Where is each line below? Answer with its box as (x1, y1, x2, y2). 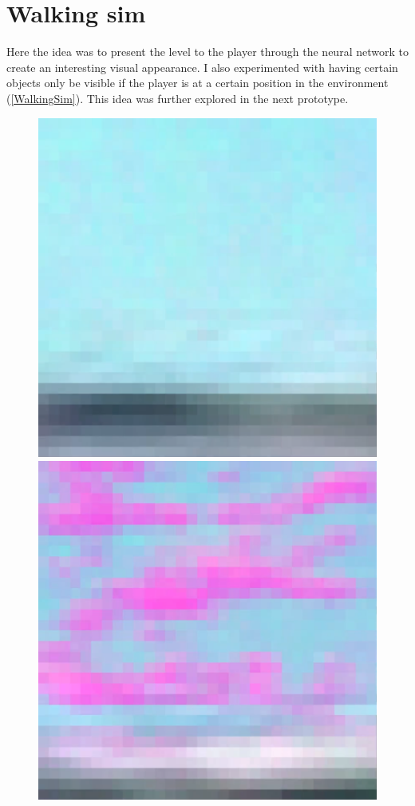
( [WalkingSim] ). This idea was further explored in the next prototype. (6, 89, 349, 106)
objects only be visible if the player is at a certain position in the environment (6, 74, 389, 91)
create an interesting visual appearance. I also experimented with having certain (6, 58, 398, 75)
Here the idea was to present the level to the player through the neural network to (6, 43, 409, 60)
